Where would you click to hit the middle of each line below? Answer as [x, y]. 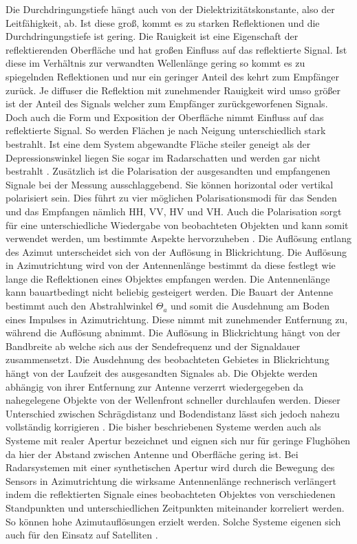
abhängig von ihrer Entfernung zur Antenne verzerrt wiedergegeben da [154, 386]
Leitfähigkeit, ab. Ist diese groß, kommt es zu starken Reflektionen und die [163, 22]
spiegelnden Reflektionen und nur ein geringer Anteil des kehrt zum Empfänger [172, 76]
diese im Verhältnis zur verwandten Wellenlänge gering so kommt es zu [155, 63]
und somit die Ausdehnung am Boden [250, 306]
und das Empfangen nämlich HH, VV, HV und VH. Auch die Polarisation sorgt [174, 211]
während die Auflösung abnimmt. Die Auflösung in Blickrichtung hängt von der [173, 333]
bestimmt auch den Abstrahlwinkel [79, 306]
